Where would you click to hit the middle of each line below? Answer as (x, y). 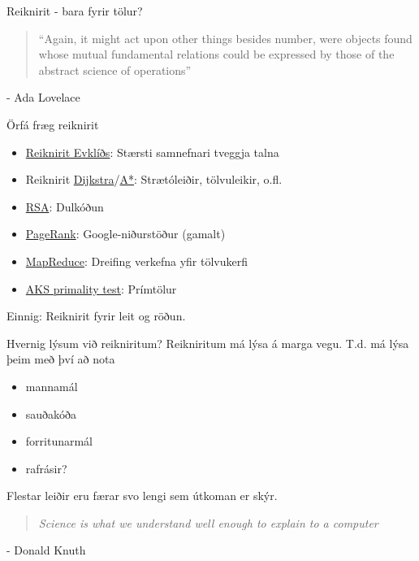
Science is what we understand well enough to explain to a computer (208, 522)
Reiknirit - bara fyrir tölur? (75, 11)
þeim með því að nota (61, 359)
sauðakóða (51, 413)
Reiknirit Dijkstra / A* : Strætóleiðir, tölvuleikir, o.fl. (154, 179)
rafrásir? (46, 468)
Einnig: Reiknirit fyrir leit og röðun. (96, 316)
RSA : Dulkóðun (65, 206)
